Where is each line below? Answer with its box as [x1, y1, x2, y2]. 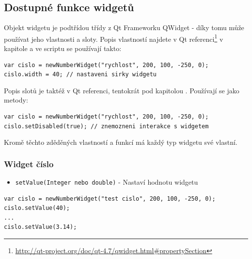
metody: [4, 95, 28, 105]
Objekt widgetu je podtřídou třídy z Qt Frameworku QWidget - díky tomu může [4, 22, 244, 33]
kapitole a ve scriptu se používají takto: [4, 43, 122, 53]
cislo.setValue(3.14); [4, 224, 77, 231]
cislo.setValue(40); [4, 205, 70, 212]
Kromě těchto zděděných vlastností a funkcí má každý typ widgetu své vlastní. [4, 137, 237, 147]
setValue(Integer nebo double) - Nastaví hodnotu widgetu [15, 177, 198, 187]
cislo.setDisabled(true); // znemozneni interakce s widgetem [4, 122, 209, 130]
